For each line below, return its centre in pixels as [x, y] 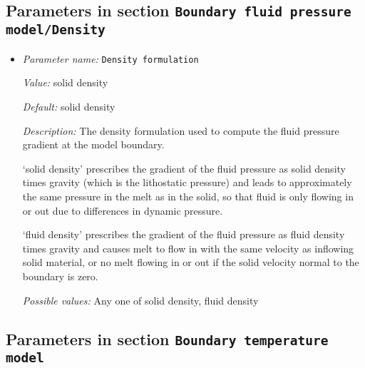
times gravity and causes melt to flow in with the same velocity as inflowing [188, 248]
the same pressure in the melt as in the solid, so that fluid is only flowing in [188, 196]
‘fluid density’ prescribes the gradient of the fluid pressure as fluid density [184, 234]
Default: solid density [69, 106]
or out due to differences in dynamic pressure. [123, 210]
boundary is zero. [60, 276]
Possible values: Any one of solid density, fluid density [140, 300]
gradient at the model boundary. [93, 144]
